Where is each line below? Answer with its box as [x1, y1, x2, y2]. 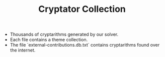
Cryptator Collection [38, 3, 126, 15]
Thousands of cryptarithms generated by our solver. [10, 31, 119, 38]
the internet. [10, 47, 36, 53]
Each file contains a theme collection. [10, 37, 88, 43]
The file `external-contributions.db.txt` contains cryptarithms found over [10, 42, 160, 48]
